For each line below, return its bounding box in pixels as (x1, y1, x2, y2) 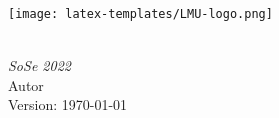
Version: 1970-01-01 (8, 94, 128, 115)
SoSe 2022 (8, 55, 71, 76)
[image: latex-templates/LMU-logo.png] (8, 7, 273, 21)
